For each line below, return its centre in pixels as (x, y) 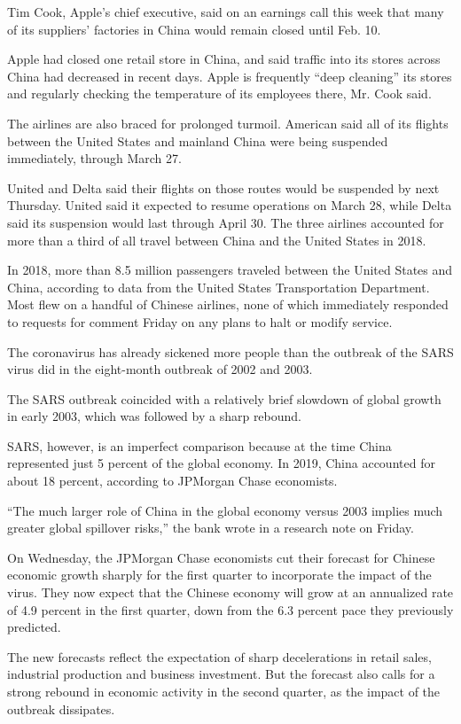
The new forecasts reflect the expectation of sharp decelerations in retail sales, (219, 656)
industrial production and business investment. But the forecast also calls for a (221, 674)
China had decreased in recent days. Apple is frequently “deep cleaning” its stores (230, 76)
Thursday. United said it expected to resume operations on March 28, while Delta (230, 205)
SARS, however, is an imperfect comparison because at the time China (199, 445)
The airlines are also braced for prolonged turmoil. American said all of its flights (228, 123)
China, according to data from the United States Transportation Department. (219, 287)
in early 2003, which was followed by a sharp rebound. (155, 416)
